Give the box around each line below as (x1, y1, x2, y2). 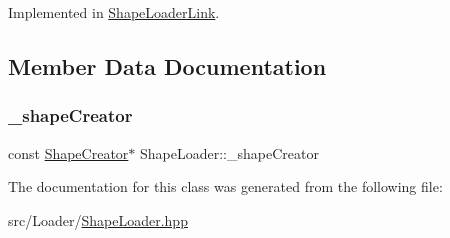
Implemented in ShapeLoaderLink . (8, 2, 220, 22)
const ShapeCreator (8, 142, 129, 163)
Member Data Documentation (8, 50, 327, 81)
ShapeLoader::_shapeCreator (140, 142, 319, 163)
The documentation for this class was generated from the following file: (8, 176, 443, 197)
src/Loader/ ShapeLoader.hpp (8, 209, 188, 230)
